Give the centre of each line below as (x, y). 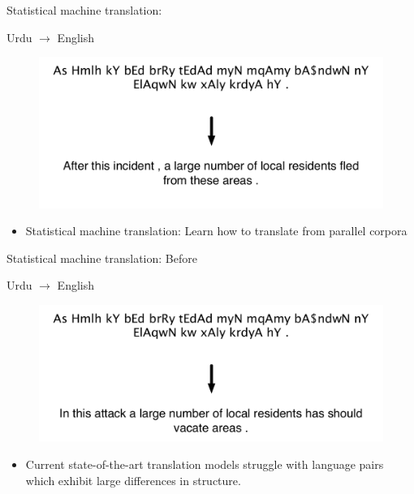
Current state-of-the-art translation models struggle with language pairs (205, 464)
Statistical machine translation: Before (102, 258)
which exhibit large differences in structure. (133, 480)
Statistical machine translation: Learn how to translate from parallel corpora (216, 231)
